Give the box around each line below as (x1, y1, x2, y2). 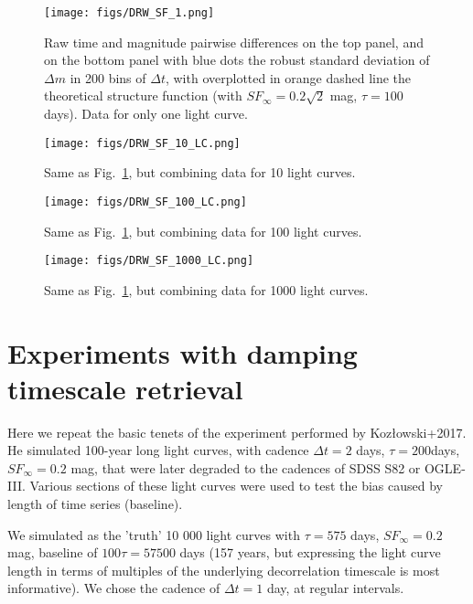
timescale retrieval (7, 369, 243, 407)
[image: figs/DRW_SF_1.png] (44, 6, 215, 19)
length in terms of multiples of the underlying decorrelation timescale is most (7, 560, 440, 579)
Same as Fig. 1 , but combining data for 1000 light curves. (44, 280, 369, 299)
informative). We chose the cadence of (7, 578, 220, 598)
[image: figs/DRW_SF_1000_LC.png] (44, 254, 254, 268)
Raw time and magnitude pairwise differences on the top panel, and (44, 32, 424, 51)
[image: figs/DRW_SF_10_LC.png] (44, 136, 241, 150)
